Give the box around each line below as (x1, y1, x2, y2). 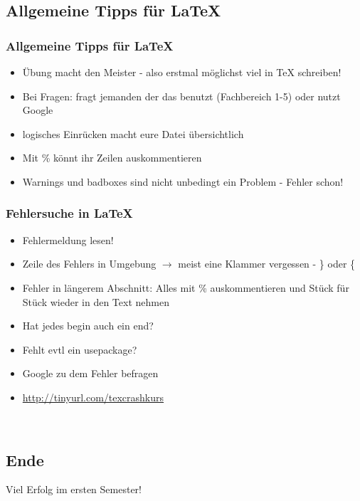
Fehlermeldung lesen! (22, 232, 114, 247)
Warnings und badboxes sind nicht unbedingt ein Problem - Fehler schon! (22, 174, 344, 189)
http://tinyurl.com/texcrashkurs (22, 389, 164, 404)
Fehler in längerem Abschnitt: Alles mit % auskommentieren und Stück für (22, 280, 349, 295)
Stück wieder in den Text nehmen (22, 294, 169, 309)
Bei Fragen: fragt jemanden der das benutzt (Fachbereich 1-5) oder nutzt (22, 88, 341, 103)
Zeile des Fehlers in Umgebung (22, 256, 157, 271)
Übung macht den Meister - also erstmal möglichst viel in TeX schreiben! (22, 65, 342, 79)
